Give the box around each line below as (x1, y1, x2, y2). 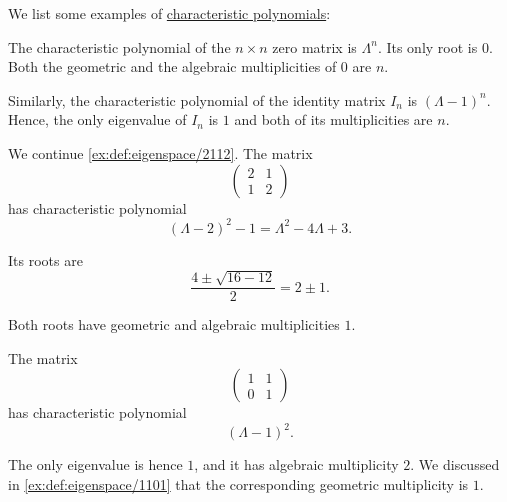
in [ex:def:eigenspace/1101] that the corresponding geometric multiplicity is (8, 473, 469, 494)
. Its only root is (377, 36, 478, 57)
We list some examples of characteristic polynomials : (8, 3, 331, 23)
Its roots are (8, 249, 83, 270)
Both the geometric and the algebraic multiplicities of (8, 56, 337, 77)
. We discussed (410, 454, 500, 475)
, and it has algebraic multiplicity (194, 454, 399, 475)
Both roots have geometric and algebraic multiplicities (8, 314, 340, 335)
